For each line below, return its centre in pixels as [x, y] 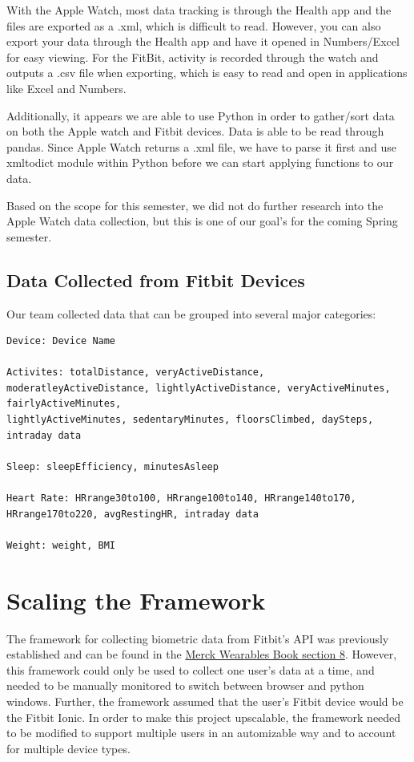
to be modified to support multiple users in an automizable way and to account [201, 733]
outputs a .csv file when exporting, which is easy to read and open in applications [207, 73]
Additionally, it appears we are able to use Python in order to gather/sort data [201, 115]
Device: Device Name [61, 341]
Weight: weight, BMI [61, 545]
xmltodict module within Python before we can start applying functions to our [200, 162]
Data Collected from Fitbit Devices [156, 280]
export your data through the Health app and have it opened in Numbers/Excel [203, 41]
